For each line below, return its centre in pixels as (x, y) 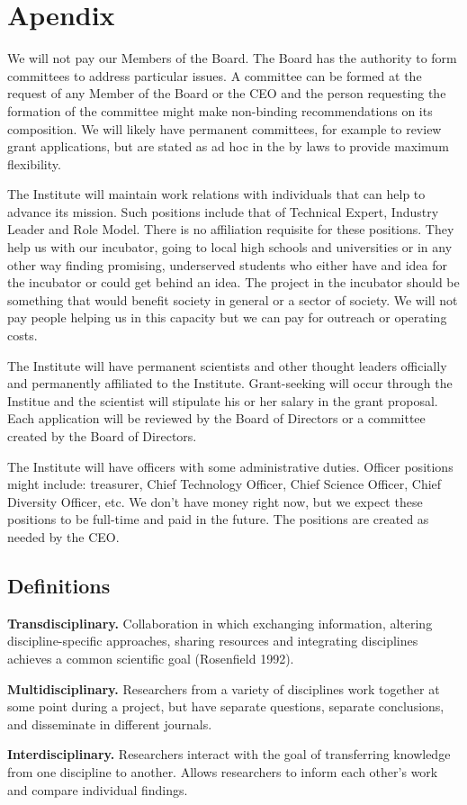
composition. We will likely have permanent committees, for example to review (225, 128)
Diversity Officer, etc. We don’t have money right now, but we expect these (215, 501)
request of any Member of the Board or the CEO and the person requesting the (227, 93)
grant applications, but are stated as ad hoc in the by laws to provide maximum (228, 146)
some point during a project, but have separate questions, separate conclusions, (226, 706)
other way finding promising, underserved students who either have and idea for (228, 264)
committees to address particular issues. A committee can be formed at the (215, 75)
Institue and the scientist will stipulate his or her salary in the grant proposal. (223, 400)
